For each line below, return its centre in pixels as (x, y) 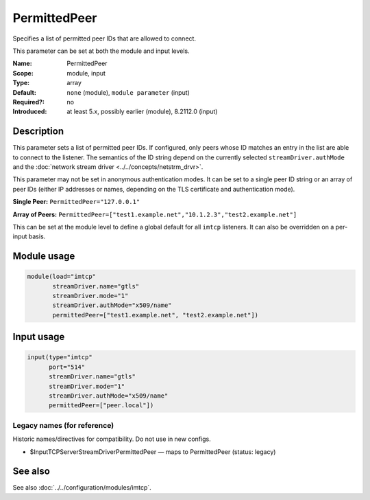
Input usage (39, 337)
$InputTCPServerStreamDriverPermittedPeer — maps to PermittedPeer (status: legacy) (153, 452)
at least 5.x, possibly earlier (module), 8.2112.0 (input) (142, 112)
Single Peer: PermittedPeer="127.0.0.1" (76, 202)
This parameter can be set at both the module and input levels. (101, 51)
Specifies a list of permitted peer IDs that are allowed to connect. (104, 38)
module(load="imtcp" (61, 277)
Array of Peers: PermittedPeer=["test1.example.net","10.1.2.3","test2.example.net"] (155, 214)
